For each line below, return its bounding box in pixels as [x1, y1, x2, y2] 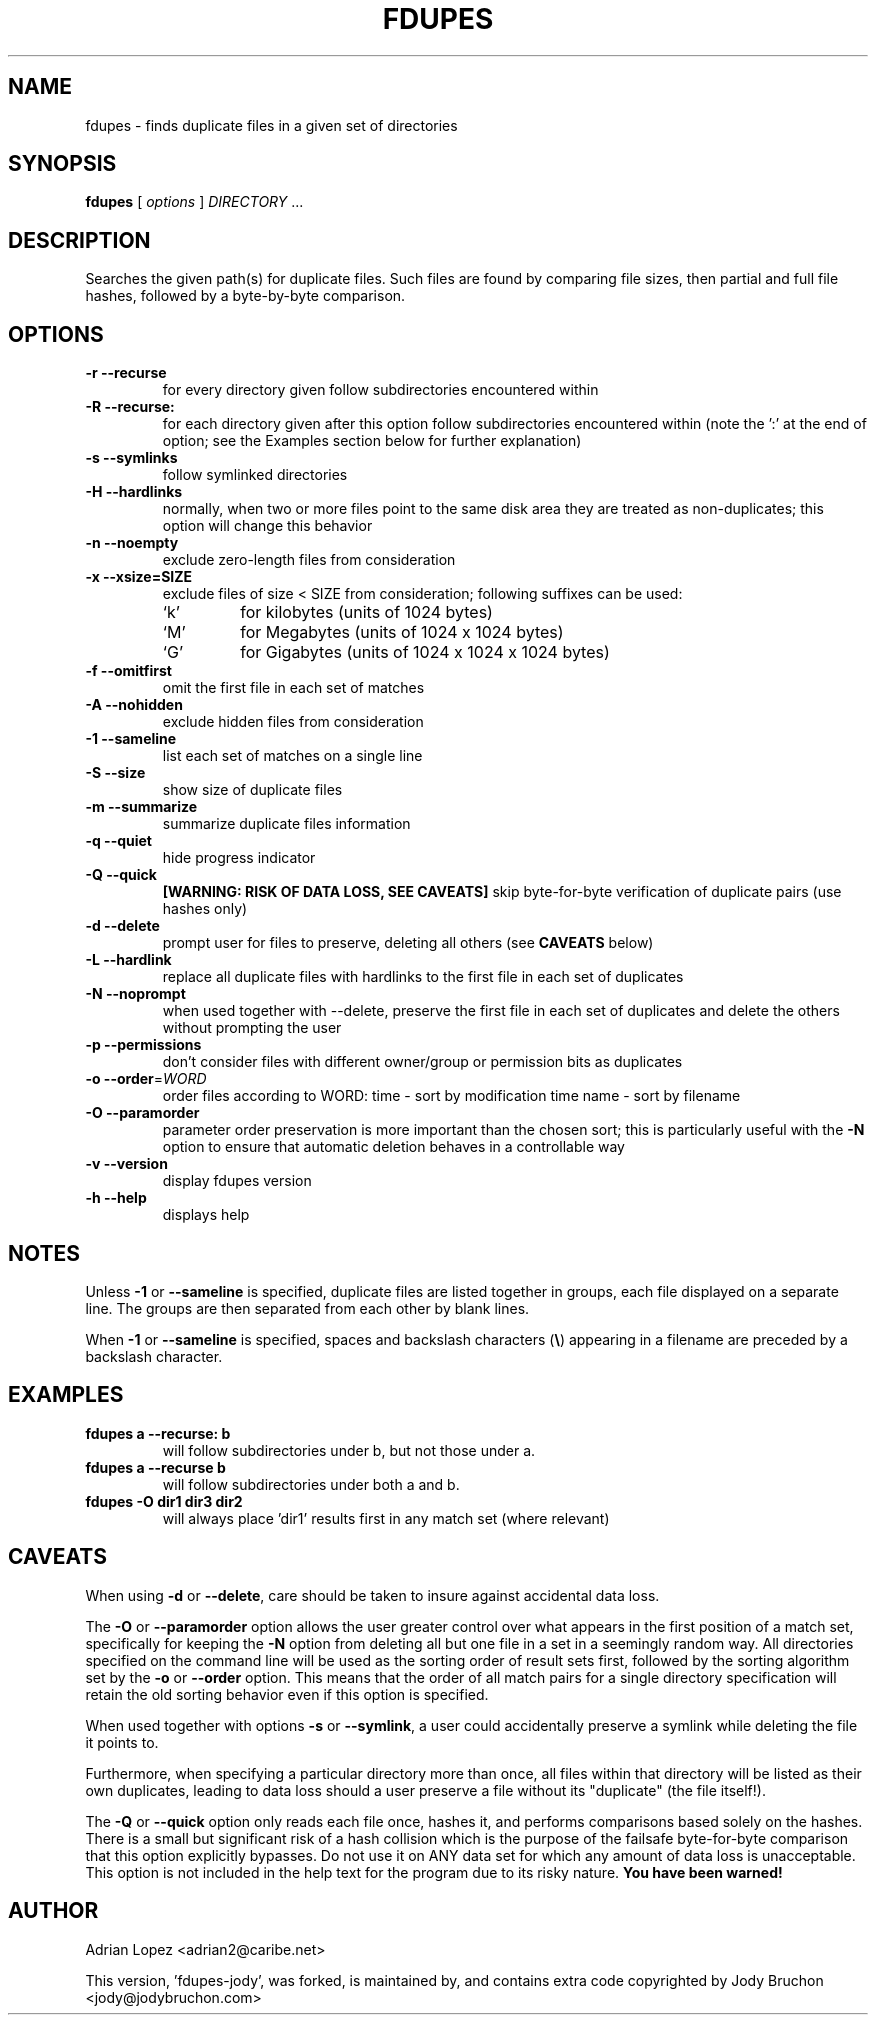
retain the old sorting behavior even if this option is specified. [85, 1685, 489, 1703]
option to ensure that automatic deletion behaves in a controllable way [162, 1138, 625, 1156]
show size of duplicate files [162, 781, 343, 799]
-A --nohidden [85, 696, 183, 714]
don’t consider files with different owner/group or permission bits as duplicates [162, 1053, 683, 1071]
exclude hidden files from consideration [162, 713, 424, 731]
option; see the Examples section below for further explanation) [162, 432, 582, 450]
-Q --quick [85, 866, 157, 884]
